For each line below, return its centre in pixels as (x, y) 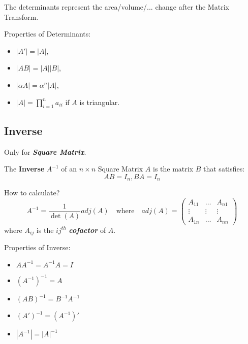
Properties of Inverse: (37, 247)
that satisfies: (224, 169)
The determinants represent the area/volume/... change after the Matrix (117, 7)
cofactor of (87, 230)
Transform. (21, 16)
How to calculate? (32, 193)
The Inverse (24, 169)
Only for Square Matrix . (45, 151)
